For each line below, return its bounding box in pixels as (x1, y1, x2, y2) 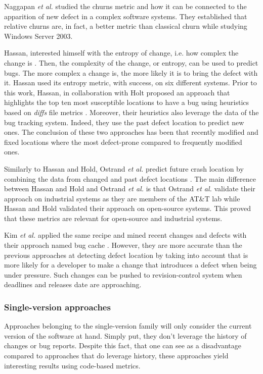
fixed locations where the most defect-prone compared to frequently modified (4, 136, 242, 147)
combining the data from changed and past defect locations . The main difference (4, 173, 256, 184)
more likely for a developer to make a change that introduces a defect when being (4, 259, 257, 270)
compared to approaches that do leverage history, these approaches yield (4, 350, 229, 361)
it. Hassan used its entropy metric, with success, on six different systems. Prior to (4, 77, 257, 88)
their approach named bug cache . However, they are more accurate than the (4, 240, 242, 250)
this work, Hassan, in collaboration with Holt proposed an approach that (4, 87, 230, 97)
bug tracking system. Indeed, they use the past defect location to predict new (4, 117, 244, 127)
